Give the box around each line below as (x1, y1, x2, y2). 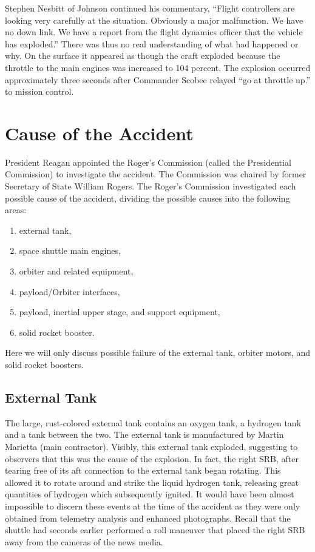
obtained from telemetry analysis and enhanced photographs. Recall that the (5, 511, 291, 524)
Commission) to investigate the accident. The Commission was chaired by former (5, 168, 307, 180)
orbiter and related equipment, (19, 265, 134, 278)
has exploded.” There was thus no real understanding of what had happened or (5, 37, 299, 50)
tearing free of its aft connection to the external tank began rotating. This (5, 464, 281, 477)
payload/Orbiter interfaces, (19, 285, 120, 298)
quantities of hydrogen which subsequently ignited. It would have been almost (5, 488, 294, 500)
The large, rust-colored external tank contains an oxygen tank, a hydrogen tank (5, 416, 302, 429)
